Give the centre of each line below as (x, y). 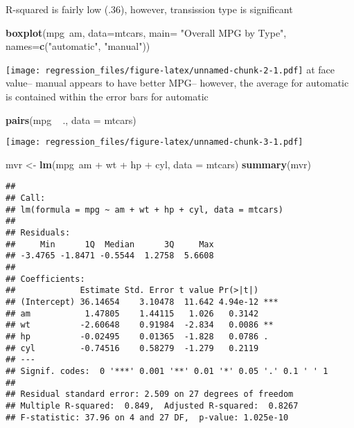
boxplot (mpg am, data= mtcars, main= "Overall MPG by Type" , (146, 32)
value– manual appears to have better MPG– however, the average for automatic (177, 83)
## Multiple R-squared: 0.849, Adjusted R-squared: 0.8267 (152, 405)
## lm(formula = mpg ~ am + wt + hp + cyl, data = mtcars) (144, 209)
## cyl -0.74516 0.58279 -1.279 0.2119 (132, 348)
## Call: (26, 198)
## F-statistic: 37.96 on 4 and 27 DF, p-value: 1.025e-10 (147, 417)
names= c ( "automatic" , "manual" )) (78, 46)
